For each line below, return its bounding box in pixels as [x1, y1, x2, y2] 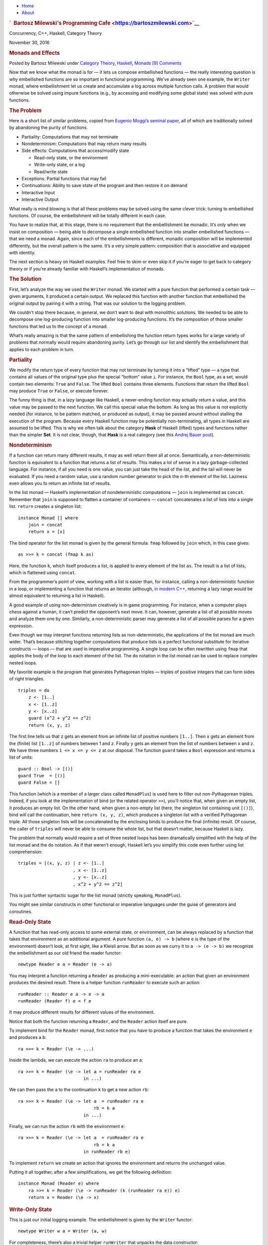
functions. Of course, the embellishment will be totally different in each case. [9, 212, 166, 219]
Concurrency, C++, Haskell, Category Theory [9, 30, 102, 36]
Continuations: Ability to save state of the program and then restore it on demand [21, 182, 188, 189]
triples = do [18, 687, 50, 693]
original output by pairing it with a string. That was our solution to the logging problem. [9, 300, 186, 306]
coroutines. [9, 908, 32, 914]
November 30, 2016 [9, 39, 50, 45]
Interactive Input [21, 189, 55, 195]
